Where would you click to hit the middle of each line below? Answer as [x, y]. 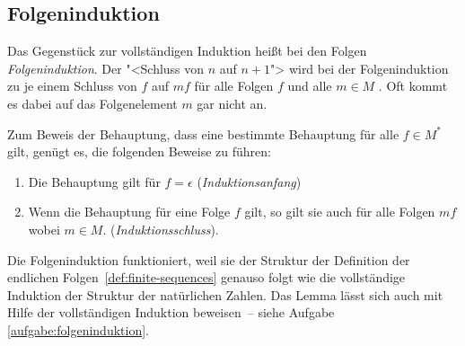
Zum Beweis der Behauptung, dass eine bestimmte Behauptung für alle [203, 133]
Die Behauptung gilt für [94, 181]
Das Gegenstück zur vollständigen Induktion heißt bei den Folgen [187, 51]
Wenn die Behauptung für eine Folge [129, 212]
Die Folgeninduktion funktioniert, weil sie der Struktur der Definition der [209, 259]
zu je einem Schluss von [72, 86]
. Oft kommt [413, 86]
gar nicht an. [232, 103]
